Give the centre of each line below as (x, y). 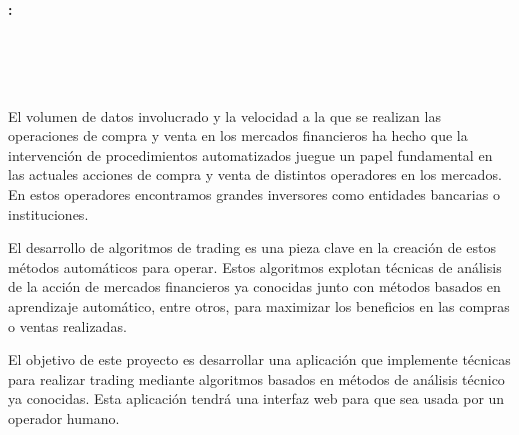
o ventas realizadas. (67, 325)
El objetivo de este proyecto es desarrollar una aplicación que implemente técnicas (259, 359)
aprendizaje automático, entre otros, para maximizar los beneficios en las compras (259, 305)
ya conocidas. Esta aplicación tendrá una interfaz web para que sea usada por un (256, 398)
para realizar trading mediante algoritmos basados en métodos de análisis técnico (256, 378)
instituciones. (48, 213)
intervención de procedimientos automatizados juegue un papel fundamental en (250, 154)
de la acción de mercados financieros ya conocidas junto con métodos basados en (254, 286)
